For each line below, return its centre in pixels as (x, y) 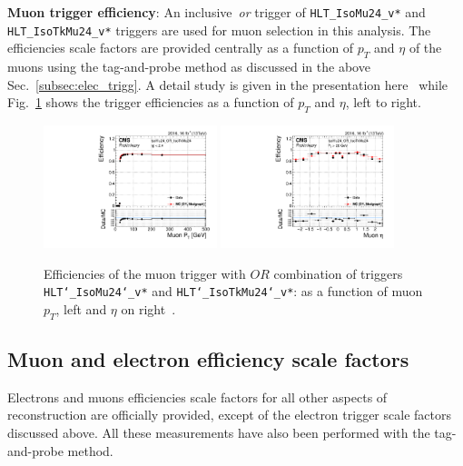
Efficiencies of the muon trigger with (145, 273)
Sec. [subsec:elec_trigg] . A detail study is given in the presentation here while (228, 84)
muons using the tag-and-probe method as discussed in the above (189, 67)
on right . (148, 308)
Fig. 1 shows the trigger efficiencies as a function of (151, 102)
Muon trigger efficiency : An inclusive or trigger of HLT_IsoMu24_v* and (217, 12)
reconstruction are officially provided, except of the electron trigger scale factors (229, 415)
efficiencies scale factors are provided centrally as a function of (181, 48)
